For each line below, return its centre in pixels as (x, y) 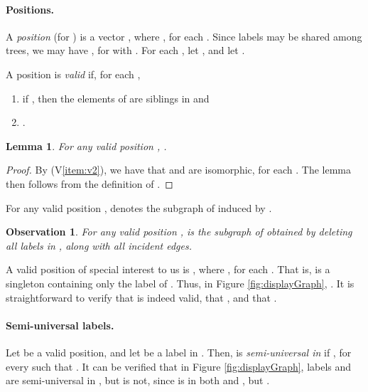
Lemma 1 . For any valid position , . (86, 145)
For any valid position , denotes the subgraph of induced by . (139, 207)
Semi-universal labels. (60, 325)
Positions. (30, 9)
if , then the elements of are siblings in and (116, 98)
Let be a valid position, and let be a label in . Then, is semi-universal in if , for (179, 352)
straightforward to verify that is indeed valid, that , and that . (141, 297)
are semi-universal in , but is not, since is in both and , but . (138, 380)
